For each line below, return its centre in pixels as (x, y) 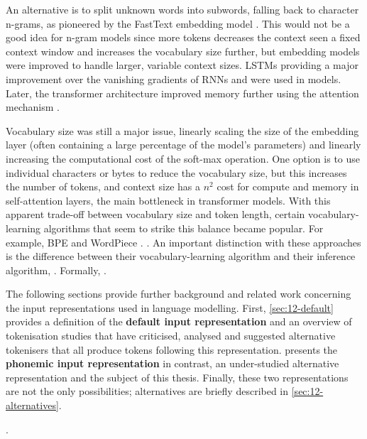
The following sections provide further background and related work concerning (179, 294)
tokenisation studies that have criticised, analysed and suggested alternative (171, 336)
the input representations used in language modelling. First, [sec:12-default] (170, 307)
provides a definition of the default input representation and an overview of (179, 321)
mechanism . (33, 107)
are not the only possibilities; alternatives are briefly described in (147, 391)
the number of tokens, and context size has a (103, 186)
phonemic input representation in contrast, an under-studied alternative (172, 363)
